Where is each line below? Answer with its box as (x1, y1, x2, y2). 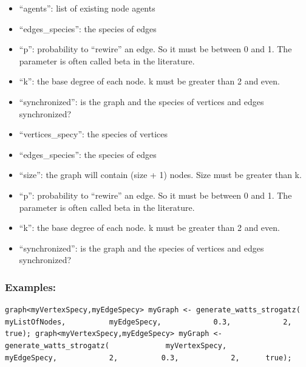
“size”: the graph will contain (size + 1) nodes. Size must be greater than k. (19, 168, 302, 181)
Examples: (5, 279, 56, 294)
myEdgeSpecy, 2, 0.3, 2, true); (5, 353, 292, 362)
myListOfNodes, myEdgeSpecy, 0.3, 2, (5, 317, 292, 326)
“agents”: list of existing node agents (19, 2, 155, 14)
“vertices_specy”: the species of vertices (19, 128, 168, 140)
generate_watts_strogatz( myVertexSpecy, (5, 341, 227, 350)
